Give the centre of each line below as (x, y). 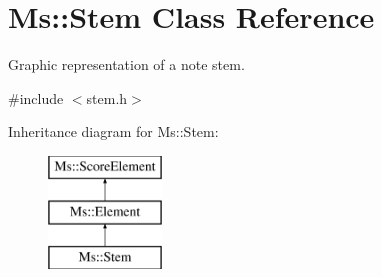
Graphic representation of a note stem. (126, 64)
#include (36, 97)
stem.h (107, 97)
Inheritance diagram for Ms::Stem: (113, 131)
